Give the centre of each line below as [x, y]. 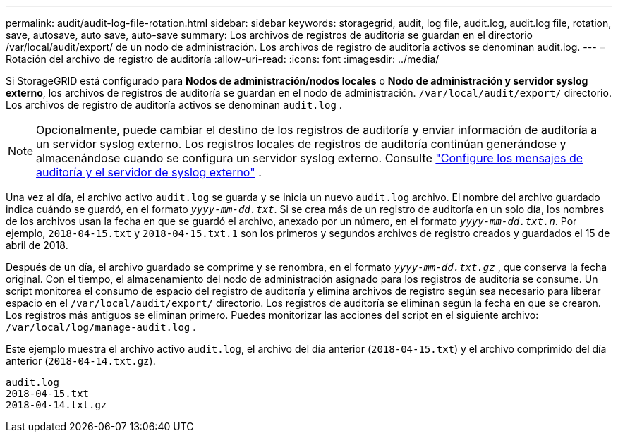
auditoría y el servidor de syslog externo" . [149, 172]
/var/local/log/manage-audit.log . [101, 327]
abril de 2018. [37, 245]
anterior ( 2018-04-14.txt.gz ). [81, 361]
